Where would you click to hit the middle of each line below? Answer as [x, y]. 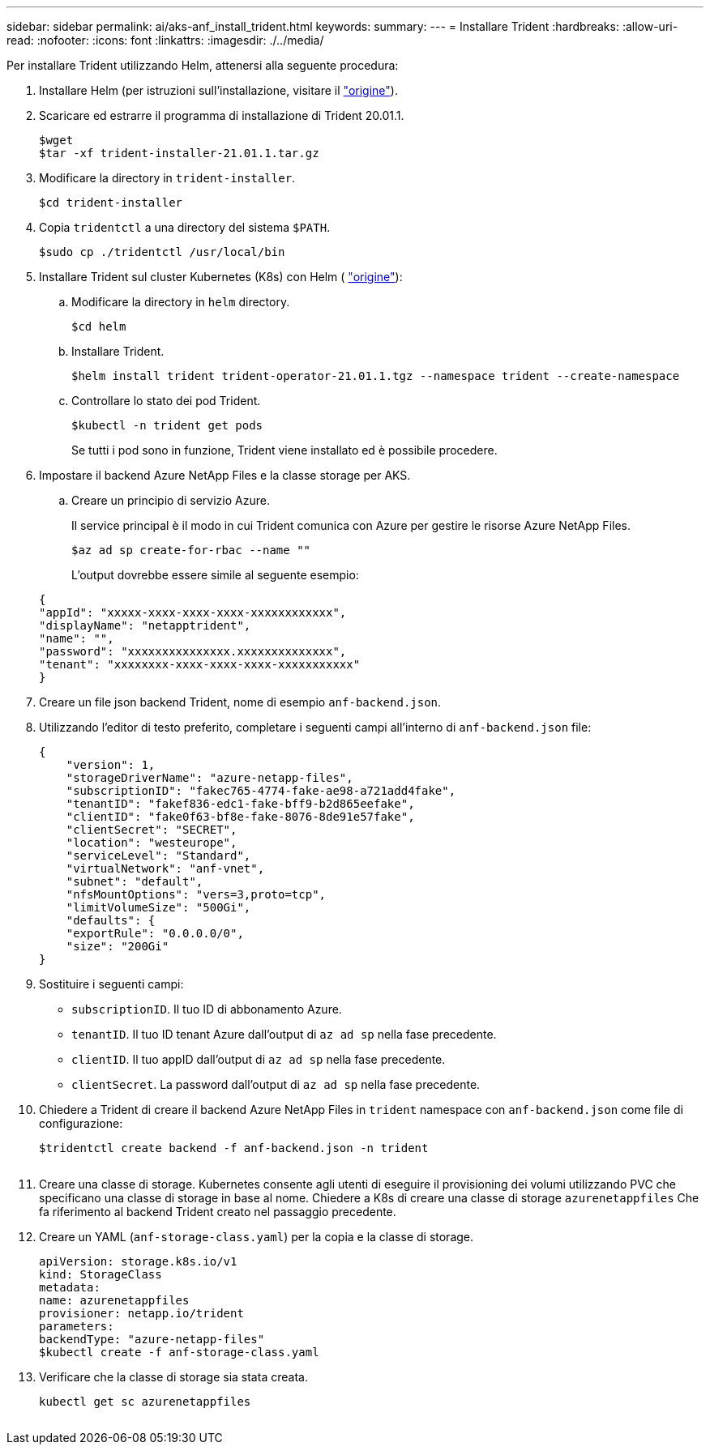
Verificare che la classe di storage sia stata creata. [173, 1377]
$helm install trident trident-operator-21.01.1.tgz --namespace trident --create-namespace [376, 376]
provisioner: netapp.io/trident [141, 1313]
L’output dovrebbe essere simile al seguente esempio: [215, 575]
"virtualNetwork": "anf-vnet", [165, 868]
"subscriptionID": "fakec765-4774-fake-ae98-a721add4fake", [261, 791]
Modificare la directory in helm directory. [181, 302]
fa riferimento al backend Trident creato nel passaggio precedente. [218, 1212]
